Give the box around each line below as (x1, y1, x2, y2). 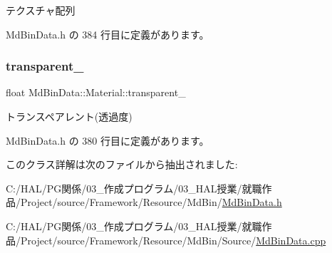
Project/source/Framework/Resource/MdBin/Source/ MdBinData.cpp (20, 232, 326, 247)
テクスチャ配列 (6, 3, 76, 17)
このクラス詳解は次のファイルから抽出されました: (6, 157, 238, 172)
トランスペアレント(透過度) (6, 109, 133, 123)
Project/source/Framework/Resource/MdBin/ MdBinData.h (20, 195, 282, 210)
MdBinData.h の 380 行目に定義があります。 (6, 133, 209, 148)
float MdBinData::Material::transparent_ (6, 85, 186, 100)
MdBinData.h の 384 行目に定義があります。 (6, 26, 209, 41)
